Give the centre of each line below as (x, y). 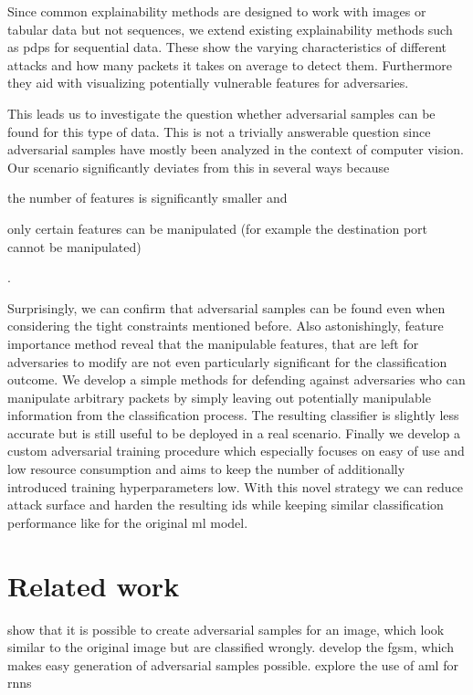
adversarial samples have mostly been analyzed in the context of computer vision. (236, 149)
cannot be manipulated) (74, 246)
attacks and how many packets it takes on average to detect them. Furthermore (230, 64)
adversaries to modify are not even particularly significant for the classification (227, 361)
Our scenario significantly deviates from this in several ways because (199, 167)
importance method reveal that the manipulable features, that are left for (213, 343)
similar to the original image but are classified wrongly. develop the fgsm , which (231, 647)
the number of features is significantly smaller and (147, 198)
